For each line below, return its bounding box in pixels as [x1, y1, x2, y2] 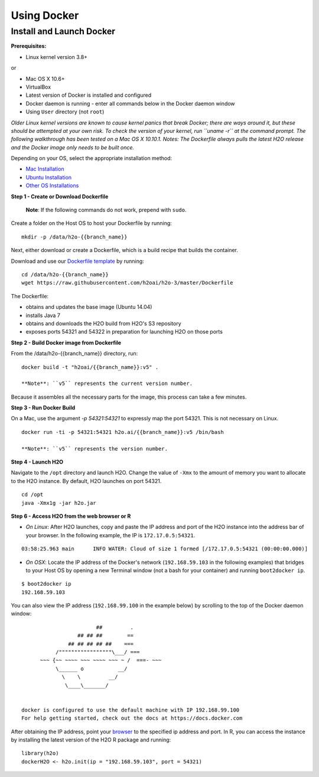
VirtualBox [25, 83, 51, 90]
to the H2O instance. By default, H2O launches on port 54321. [11, 477, 162, 484]
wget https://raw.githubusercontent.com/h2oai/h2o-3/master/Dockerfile [21, 279, 233, 286]
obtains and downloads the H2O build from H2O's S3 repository [25, 319, 181, 327]
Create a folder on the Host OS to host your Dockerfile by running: [11, 220, 172, 227]
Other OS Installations [25, 182, 79, 189]
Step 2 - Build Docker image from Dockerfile [11, 339, 121, 346]
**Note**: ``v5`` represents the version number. [21, 445, 168, 452]
